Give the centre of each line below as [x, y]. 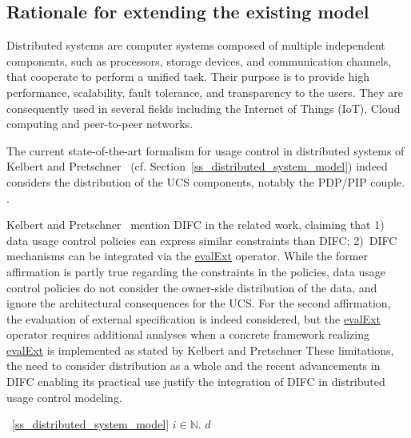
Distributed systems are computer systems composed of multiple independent [196, 45]
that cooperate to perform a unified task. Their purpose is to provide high [188, 76]
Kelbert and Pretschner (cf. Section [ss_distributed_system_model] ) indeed [197, 166]
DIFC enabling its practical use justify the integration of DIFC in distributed [196, 382]
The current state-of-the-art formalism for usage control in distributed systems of [205, 150]
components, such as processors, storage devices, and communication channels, [199, 60]
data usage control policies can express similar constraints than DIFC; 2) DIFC [202, 240]
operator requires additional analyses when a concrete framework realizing [188, 334]
